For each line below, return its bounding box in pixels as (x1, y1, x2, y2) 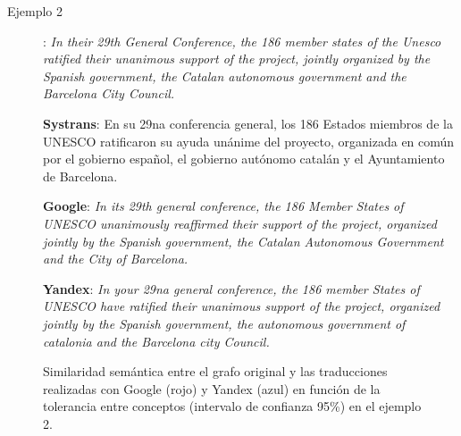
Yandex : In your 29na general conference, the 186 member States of (43, 279, 420, 298)
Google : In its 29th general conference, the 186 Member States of (43, 197, 404, 215)
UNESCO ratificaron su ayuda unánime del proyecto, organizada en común (43, 131, 455, 150)
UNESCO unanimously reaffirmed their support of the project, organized (43, 214, 437, 232)
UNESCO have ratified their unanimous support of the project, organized (43, 297, 440, 315)
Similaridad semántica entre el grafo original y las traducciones (43, 362, 388, 381)
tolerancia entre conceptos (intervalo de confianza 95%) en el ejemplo (43, 397, 422, 415)
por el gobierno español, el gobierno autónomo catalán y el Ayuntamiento (43, 149, 445, 168)
